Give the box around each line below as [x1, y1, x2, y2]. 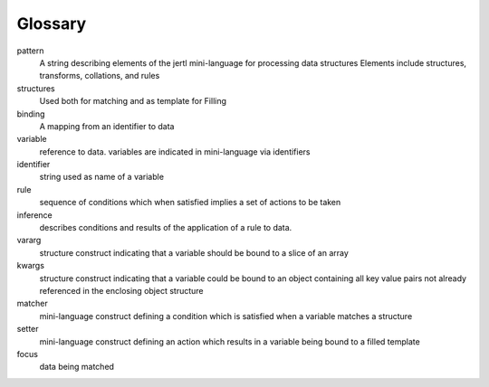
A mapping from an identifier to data [39, 120, 175, 131]
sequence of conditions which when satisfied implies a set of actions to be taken [39, 197, 341, 208]
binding [16, 109, 45, 119]
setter [16, 324, 40, 335]
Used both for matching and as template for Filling [39, 96, 226, 107]
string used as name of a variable [39, 172, 165, 183]
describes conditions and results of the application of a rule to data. [39, 222, 292, 233]
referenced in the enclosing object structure [39, 285, 204, 296]
